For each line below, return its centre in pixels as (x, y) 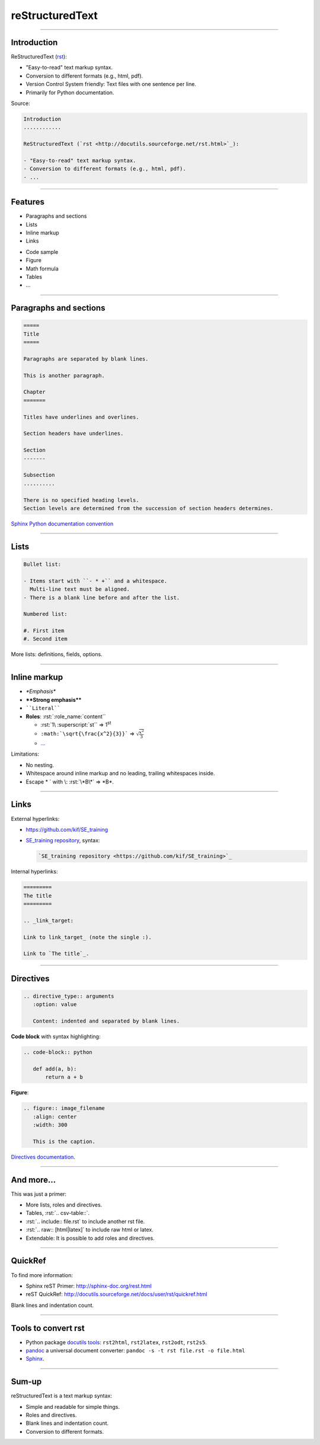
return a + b (64, 1077)
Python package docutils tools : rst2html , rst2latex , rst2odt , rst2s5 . (116, 1342)
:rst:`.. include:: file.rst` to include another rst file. (85, 1221)
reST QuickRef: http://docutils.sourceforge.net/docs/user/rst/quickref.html (116, 1294)
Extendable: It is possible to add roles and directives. (90, 1238)
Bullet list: (42, 564)
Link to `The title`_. (56, 954)
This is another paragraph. (64, 375)
